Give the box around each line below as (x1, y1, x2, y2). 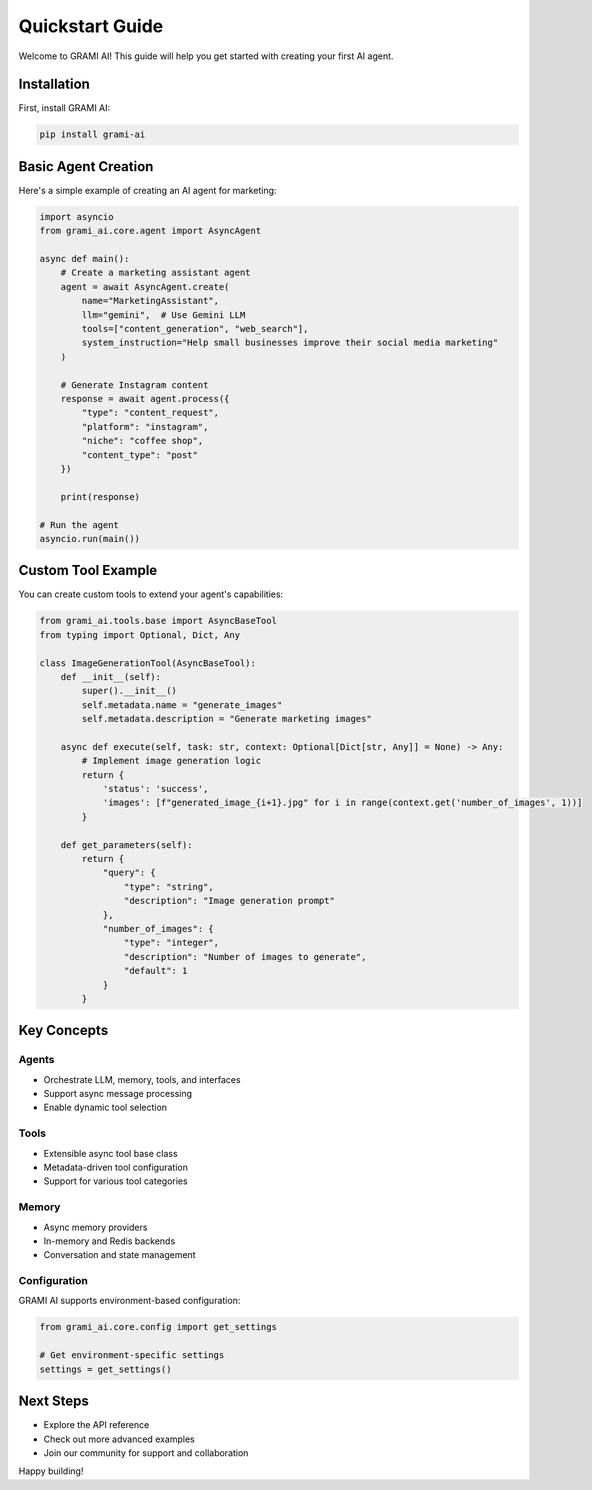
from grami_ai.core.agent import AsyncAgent (39, 225, 262, 237)
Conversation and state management (43, 1249, 196, 1261)
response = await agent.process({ (60, 393, 230, 404)
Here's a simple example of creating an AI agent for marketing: (18, 184, 277, 196)
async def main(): (39, 253, 130, 265)
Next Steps (18, 1393, 89, 1410)
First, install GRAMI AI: (18, 102, 111, 114)
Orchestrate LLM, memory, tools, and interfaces (43, 1073, 241, 1085)
